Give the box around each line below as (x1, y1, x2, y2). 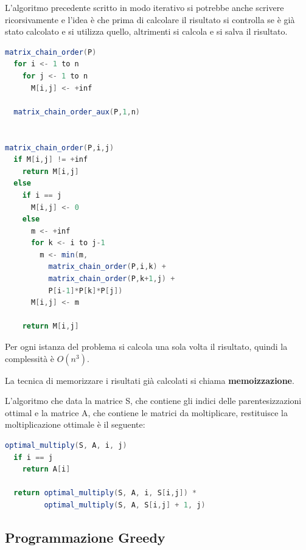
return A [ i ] (22, 465, 71, 474)
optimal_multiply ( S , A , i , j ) (5, 441, 127, 450)
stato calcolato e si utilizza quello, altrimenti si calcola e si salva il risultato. (5, 25, 288, 38)
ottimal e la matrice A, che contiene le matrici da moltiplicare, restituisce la (5, 406, 288, 419)
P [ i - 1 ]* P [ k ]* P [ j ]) (48, 286, 123, 295)
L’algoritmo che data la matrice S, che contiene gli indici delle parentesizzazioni (5, 394, 302, 407)
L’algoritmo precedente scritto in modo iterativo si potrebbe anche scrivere (5, 1, 284, 13)
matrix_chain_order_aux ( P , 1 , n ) (13, 107, 141, 116)
